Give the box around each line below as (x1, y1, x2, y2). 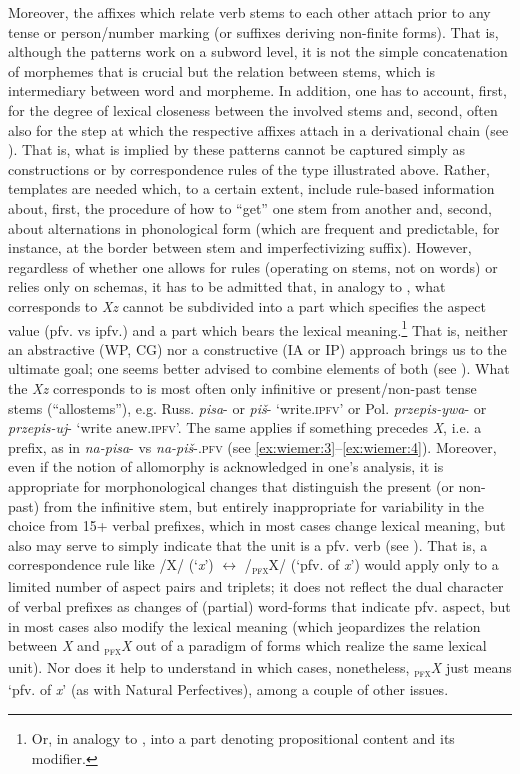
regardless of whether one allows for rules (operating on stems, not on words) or (8, 256, 498, 277)
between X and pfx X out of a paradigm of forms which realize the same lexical (8, 635, 487, 658)
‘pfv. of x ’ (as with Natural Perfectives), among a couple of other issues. (8, 679, 449, 700)
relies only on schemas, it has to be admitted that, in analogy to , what (8, 276, 446, 297)
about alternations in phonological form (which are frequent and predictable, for (8, 217, 500, 238)
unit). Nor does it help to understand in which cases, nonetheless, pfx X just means (8, 657, 512, 681)
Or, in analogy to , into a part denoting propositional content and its (31, 728, 455, 749)
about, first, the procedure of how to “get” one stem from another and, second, (8, 197, 492, 218)
